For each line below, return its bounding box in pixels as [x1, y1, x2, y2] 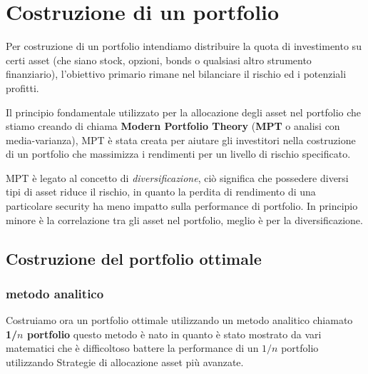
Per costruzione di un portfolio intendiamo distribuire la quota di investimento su [6, 39, 362, 54]
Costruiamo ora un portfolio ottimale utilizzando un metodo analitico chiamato [6, 313, 353, 328]
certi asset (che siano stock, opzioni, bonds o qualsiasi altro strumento [6, 52, 312, 67]
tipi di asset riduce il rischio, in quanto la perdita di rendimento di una [6, 184, 316, 199]
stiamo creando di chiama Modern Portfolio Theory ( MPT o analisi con [6, 118, 340, 133]
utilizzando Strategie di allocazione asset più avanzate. [6, 355, 244, 370]
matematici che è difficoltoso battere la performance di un [6, 340, 259, 355]
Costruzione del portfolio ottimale [6, 247, 262, 269]
